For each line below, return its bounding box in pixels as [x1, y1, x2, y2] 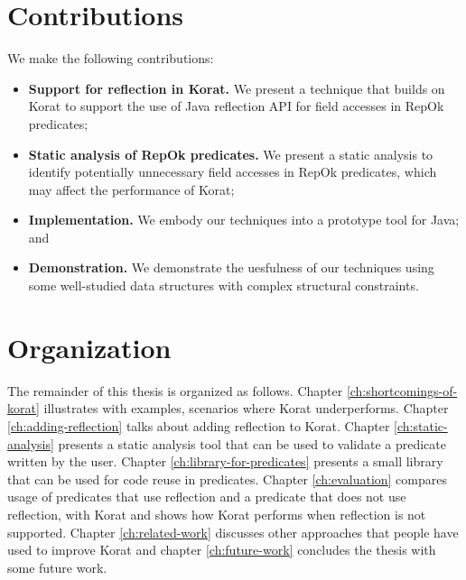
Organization [7, 328, 172, 365]
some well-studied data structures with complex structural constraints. [28, 276, 419, 295]
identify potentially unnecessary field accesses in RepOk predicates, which [28, 162, 437, 181]
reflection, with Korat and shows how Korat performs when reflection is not [7, 504, 426, 523]
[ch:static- [394, 416, 448, 435]
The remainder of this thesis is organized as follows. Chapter [7, 381, 343, 400]
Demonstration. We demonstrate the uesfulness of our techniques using [28, 258, 434, 277]
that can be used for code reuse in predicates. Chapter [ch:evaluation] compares [7, 469, 447, 488]
